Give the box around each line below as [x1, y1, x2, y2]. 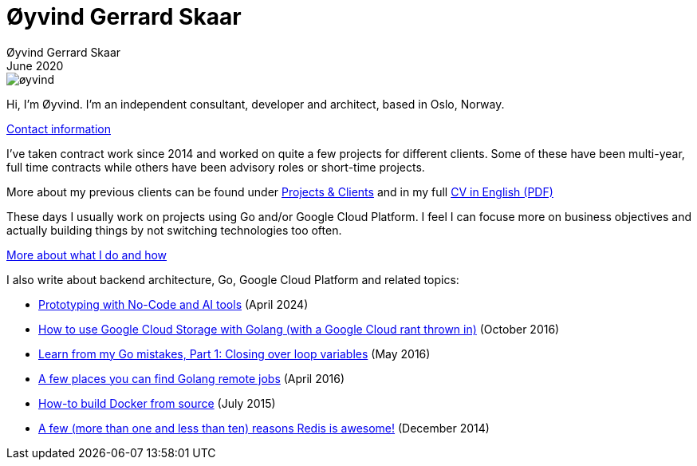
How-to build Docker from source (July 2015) [38, 396, 276, 410]
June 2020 [6, 58, 64, 73]
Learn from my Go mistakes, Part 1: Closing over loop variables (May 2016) [38, 346, 431, 361]
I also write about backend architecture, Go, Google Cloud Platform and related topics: [6, 272, 459, 286]
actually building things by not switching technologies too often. [6, 223, 342, 237]
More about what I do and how [6, 247, 167, 262]
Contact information [6, 121, 111, 136]
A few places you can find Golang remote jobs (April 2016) [38, 371, 345, 385]
